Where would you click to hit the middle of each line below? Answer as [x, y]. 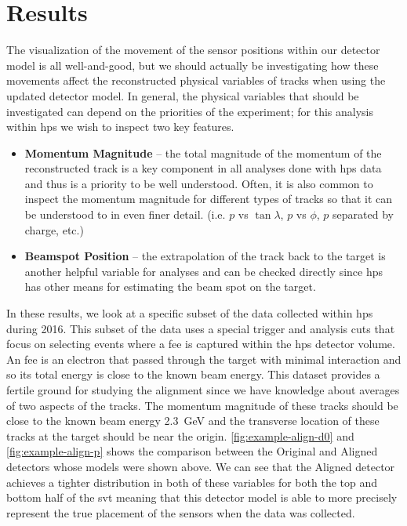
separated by [363, 214]
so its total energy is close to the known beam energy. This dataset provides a [193, 374]
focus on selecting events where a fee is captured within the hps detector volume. [201, 344]
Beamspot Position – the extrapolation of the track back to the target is [205, 256]
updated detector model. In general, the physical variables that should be [183, 95]
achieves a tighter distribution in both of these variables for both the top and [192, 482]
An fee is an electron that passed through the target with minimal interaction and [204, 359]
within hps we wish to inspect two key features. [120, 127]
